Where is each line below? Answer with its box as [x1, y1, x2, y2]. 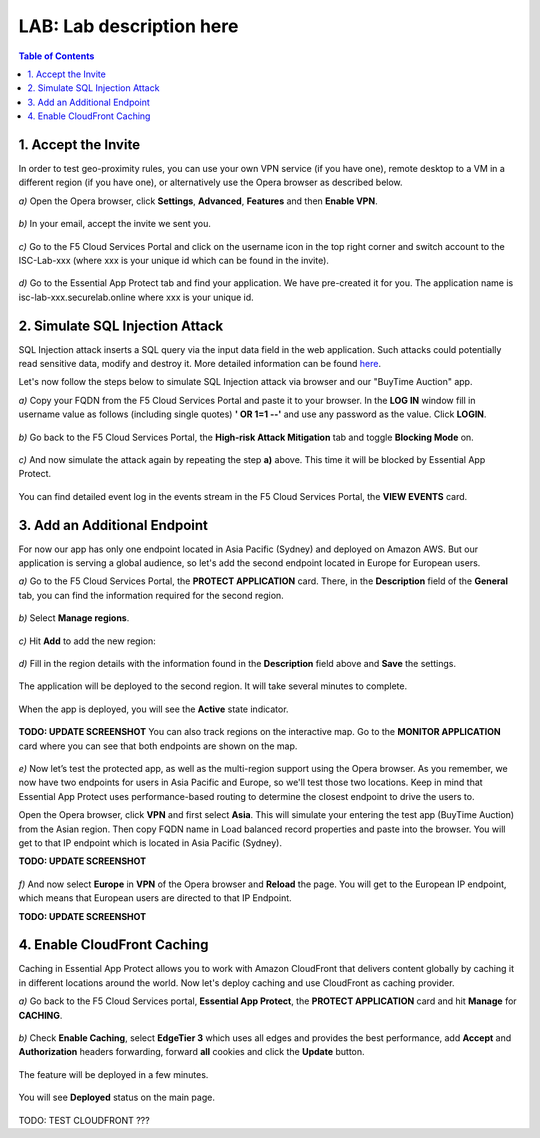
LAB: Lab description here [18, 15, 239, 37]
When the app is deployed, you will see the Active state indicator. [18, 703, 289, 715]
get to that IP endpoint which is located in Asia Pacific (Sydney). [18, 836, 282, 849]
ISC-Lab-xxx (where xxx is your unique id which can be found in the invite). [18, 254, 330, 266]
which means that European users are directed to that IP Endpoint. [18, 892, 292, 904]
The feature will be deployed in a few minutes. [18, 1068, 209, 1080]
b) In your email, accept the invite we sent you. [18, 218, 212, 230]
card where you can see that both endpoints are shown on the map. [18, 740, 298, 752]
